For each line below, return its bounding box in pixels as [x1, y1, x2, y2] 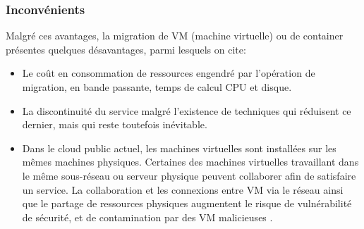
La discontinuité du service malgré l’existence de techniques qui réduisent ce [22, 103, 351, 118]
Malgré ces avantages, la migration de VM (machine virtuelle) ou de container [6, 28, 344, 43]
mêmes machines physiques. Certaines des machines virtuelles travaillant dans [22, 154, 359, 169]
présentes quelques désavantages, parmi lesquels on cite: [6, 42, 246, 56]
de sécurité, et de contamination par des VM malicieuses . [22, 209, 273, 224]
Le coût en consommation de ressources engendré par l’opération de [22, 66, 315, 80]
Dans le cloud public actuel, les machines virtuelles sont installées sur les [22, 140, 336, 155]
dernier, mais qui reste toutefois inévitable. [22, 117, 207, 132]
